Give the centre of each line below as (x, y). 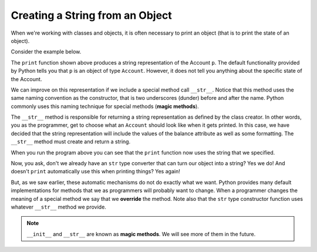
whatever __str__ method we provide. (59, 207)
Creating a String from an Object (92, 15)
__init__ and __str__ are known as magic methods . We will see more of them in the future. (141, 234)
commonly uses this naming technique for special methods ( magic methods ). (105, 106)
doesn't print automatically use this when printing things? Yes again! (95, 172)
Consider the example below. (46, 52)
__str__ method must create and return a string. (71, 142)
